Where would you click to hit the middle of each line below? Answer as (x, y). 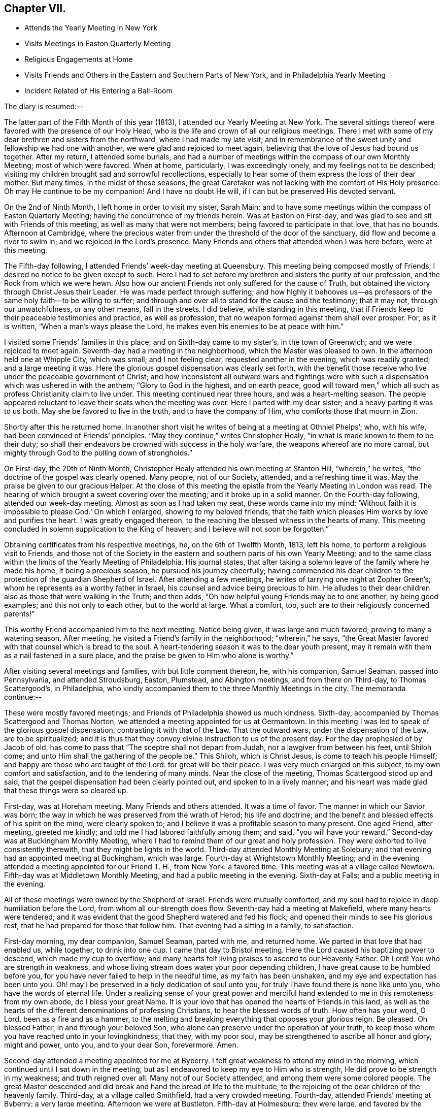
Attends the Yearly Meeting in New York (91, 28)
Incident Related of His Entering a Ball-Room (98, 91)
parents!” (20, 614)
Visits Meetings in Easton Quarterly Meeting (98, 44)
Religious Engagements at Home (79, 59)
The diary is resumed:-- (44, 107)
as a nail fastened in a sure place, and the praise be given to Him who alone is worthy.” (149, 656)
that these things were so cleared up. (66, 791)
